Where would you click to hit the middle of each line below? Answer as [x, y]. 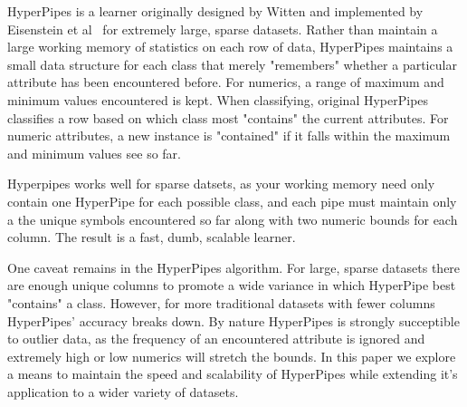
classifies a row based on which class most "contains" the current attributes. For [228, 117]
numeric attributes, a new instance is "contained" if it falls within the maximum [229, 136]
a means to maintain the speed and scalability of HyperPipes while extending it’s [233, 374]
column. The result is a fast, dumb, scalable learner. [152, 237]
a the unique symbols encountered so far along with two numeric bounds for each [233, 219]
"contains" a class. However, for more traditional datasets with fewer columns [221, 302]
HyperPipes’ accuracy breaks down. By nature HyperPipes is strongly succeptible [233, 320]
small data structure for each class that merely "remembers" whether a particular [232, 64]
